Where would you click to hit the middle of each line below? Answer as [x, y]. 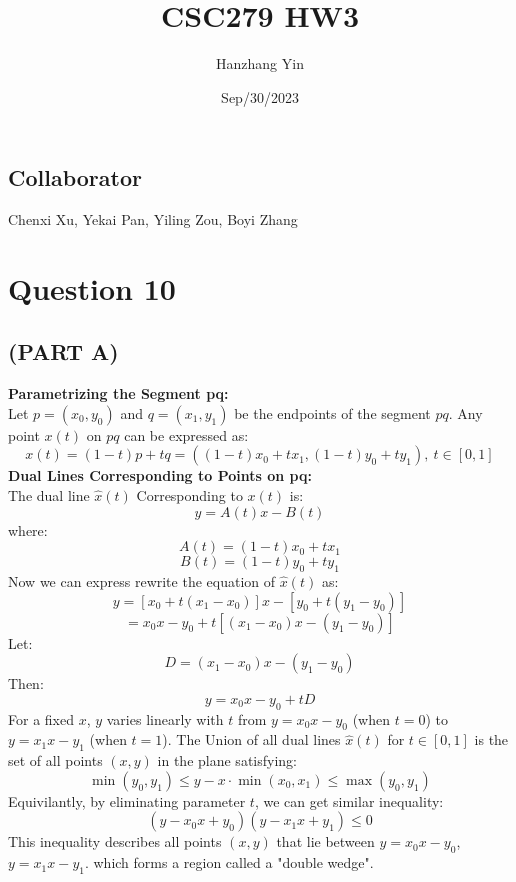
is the [491, 739]
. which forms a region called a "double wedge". [229, 862]
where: [28, 529]
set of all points [55, 760]
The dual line [49, 495]
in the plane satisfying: [227, 760]
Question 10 [92, 287]
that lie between [325, 841]
